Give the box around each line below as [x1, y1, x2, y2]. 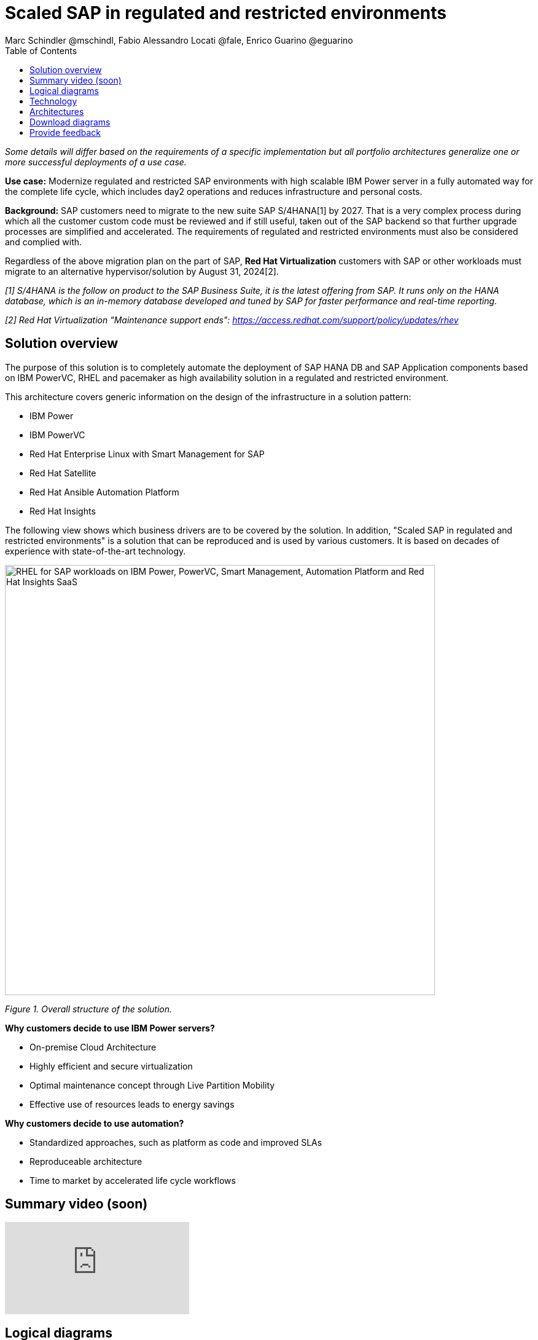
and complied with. [5, 236, 82, 247]
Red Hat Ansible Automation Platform [29, 486, 179, 497]
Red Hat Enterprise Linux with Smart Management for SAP [29, 448, 265, 459]
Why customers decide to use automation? [5, 1117, 184, 1129]
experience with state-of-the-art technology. [5, 545, 186, 556]
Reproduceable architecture [29, 1156, 142, 1167]
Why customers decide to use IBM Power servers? [5, 1022, 215, 1033]
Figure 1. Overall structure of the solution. [5, 1003, 173, 1014]
